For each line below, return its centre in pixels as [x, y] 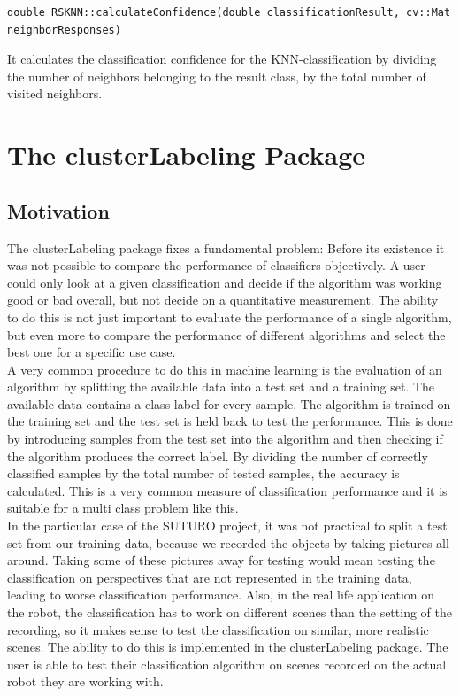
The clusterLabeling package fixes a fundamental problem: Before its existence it [226, 247]
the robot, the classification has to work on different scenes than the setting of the [230, 612]
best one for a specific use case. [92, 352]
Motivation [58, 210]
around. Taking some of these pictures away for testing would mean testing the [221, 560]
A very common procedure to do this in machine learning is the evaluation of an [225, 369]
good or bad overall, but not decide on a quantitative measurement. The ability [223, 300]
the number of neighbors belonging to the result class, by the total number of [217, 76]
